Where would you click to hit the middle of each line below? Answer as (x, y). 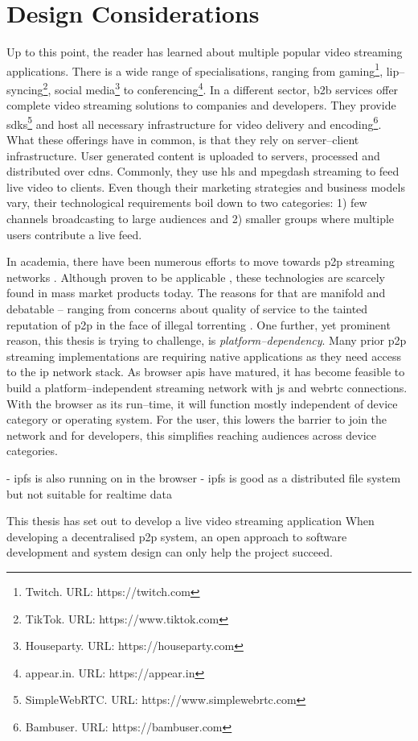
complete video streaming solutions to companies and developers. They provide (201, 105)
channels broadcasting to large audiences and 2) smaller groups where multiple (201, 219)
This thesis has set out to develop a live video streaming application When (191, 521)
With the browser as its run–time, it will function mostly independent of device (202, 403)
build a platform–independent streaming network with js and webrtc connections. (207, 387)
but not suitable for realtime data (89, 493)
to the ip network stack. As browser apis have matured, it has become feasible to (206, 372)
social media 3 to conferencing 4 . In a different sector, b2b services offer (226, 88)
